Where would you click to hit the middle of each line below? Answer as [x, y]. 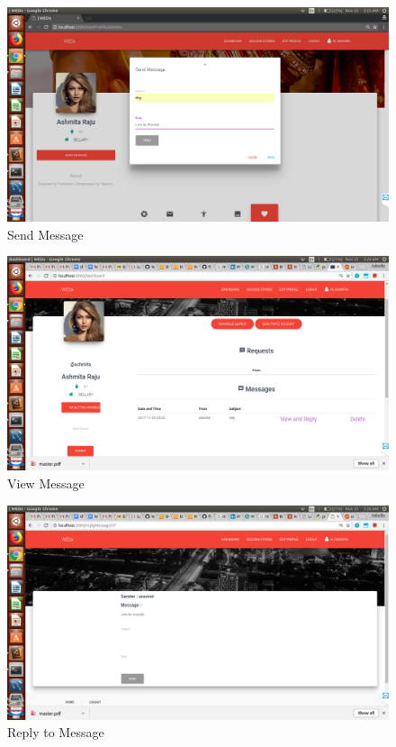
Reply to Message [56, 732]
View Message [46, 483]
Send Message [45, 234]
